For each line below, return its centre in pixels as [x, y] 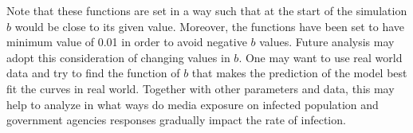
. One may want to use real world [321, 57]
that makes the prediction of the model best [299, 73]
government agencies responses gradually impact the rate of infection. [176, 120]
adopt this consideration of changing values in [118, 57]
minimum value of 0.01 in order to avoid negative [127, 42]
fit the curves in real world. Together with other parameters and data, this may [201, 88]
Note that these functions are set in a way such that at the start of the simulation [207, 10]
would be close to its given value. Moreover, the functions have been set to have [210, 26]
